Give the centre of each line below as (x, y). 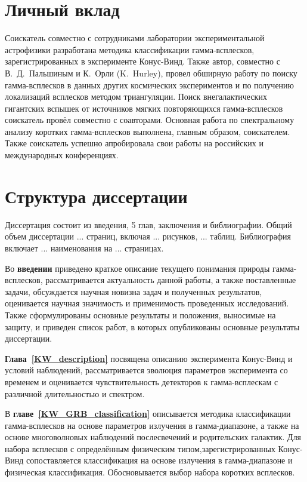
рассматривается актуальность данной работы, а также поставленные (171, 280)
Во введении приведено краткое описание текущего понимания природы (137, 268)
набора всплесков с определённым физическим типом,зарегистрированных (140, 448)
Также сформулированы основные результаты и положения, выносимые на (140, 314)
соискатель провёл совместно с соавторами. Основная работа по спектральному (150, 120)
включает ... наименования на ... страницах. (84, 248)
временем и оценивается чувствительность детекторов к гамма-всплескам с (142, 381)
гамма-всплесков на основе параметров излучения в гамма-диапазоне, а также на (152, 425)
